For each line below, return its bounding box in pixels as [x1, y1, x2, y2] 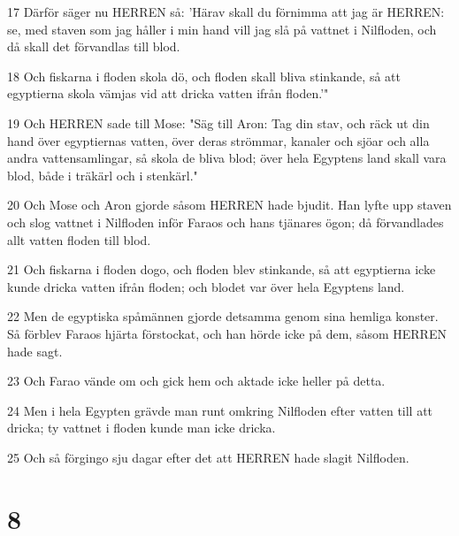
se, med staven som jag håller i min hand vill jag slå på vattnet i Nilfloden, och [7, 19, 437, 38]
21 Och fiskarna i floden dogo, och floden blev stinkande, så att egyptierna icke [7, 260, 436, 279]
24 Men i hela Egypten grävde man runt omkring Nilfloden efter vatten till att [7, 401, 433, 419]
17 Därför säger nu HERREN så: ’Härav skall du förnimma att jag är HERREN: [7, 3, 445, 20]
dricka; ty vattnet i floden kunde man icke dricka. [7, 418, 276, 437]
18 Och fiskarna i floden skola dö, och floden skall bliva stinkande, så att [7, 66, 401, 85]
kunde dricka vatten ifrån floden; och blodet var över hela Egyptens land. [7, 277, 405, 295]
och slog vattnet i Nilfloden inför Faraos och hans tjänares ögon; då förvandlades [7, 212, 444, 231]
